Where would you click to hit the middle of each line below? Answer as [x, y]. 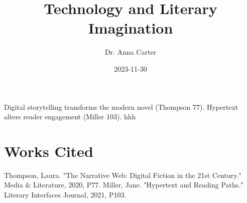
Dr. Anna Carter [131, 52]
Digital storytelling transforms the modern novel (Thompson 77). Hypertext [121, 107]
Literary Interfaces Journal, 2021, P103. [65, 194]
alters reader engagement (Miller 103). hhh [70, 117]
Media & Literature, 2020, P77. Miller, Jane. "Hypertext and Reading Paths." [124, 185]
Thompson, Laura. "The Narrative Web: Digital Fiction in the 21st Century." [123, 175]
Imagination [131, 28]
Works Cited [49, 151]
